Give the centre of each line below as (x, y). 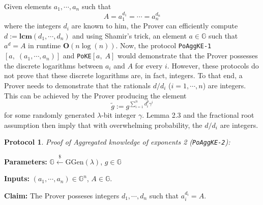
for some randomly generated (50, 115)
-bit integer (119, 115)
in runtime (45, 45)
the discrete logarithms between (54, 65)
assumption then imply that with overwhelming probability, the (103, 125)
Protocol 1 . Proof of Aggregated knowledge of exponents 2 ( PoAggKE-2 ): (117, 142)
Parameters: (26, 161)
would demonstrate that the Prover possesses (188, 56)
